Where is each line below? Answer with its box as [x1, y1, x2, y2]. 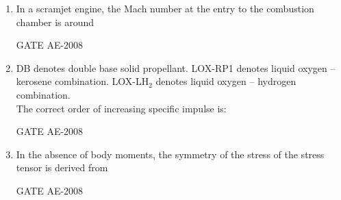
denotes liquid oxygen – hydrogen [155, 74, 296, 88]
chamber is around [16, 14, 94, 29]
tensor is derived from [16, 160, 108, 175]
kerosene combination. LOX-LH [16, 74, 149, 88]
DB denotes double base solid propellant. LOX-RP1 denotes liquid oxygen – [16, 60, 336, 75]
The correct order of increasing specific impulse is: [16, 101, 227, 115]
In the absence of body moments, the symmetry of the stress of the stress [16, 147, 325, 161]
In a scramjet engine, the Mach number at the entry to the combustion [16, 1, 314, 15]
